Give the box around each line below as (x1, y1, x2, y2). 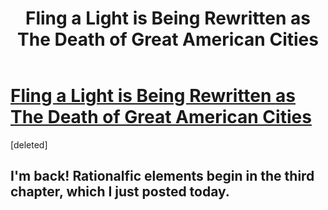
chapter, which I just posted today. (10, 183, 230, 201)
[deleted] (10, 138, 48, 151)
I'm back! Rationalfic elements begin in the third (10, 168, 315, 185)
